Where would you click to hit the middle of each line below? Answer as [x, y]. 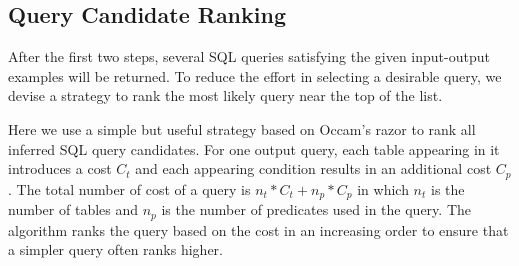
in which [383, 188]
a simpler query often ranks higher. [115, 249]
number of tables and [73, 209]
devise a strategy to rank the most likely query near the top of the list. [225, 95]
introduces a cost [60, 168]
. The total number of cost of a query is [129, 188]
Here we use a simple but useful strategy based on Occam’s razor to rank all [242, 128]
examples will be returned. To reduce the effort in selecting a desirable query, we [255, 75]
